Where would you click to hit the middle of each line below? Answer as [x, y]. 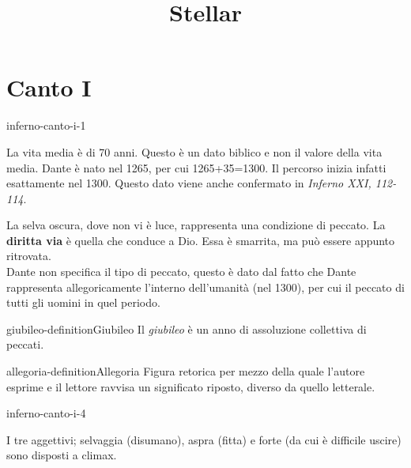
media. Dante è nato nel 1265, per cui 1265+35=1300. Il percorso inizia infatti [196, 167]
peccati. [25, 344]
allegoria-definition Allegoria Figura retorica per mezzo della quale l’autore [186, 371]
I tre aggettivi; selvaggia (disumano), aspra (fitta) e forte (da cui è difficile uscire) [204, 439]
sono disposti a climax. [62, 455]
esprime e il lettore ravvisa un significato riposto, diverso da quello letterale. [191, 386]
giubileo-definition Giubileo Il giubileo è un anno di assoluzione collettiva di [187, 328]
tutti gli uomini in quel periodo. [83, 302]
